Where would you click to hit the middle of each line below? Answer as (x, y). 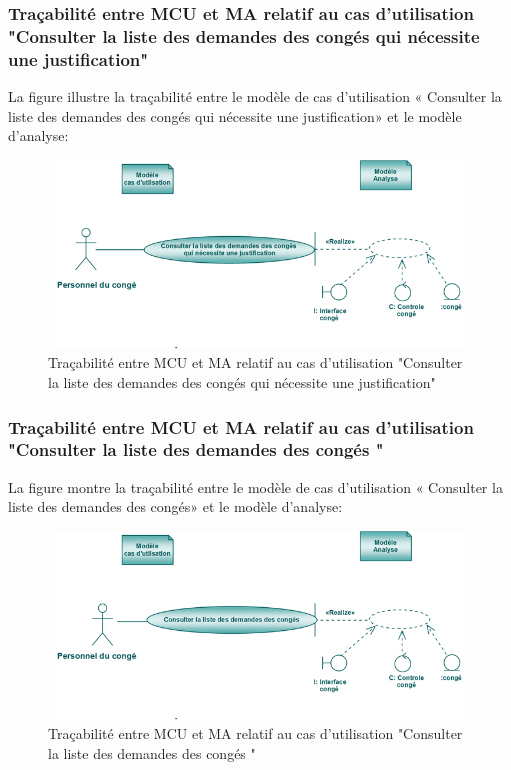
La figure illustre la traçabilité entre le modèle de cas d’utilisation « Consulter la (255, 96)
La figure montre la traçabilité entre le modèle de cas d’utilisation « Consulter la (255, 486)
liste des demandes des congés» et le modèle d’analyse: (175, 506)
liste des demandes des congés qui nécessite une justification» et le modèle (235, 115)
